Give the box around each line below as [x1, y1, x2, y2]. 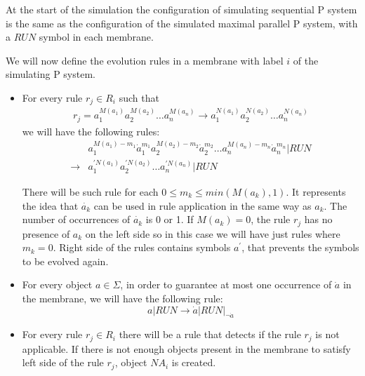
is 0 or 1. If [145, 212, 194, 227]
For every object [22, 277, 93, 292]
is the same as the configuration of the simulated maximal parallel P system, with [6, 15, 358, 30]
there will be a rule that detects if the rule [119, 327, 301, 342]
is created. [171, 355, 216, 370]
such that [119, 90, 159, 105]
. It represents [286, 184, 346, 199]
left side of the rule [22, 355, 104, 370]
